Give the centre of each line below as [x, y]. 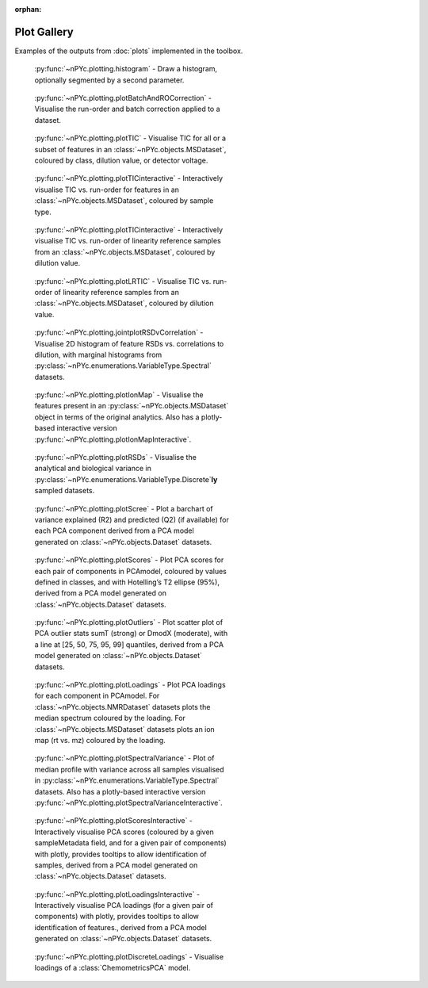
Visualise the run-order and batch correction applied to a [128, 109]
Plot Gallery [44, 32]
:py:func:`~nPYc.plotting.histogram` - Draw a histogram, [126, 69]
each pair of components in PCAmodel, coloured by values [131, 571]
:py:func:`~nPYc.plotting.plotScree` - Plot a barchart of [124, 508]
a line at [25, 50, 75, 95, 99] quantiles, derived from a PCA [129, 644]
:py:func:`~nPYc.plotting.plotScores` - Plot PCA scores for [129, 560]
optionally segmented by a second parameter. [109, 80]
